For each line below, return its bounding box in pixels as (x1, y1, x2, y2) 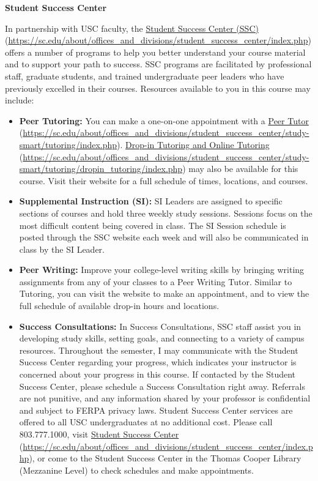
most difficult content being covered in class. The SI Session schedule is (19, 218, 286, 231)
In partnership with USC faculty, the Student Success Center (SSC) (5, 21, 259, 34)
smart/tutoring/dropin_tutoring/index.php (19, 162, 183, 175)
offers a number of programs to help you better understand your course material (5, 45, 306, 58)
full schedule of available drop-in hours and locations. (19, 299, 220, 312)
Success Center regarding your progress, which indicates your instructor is (19, 356, 297, 368)
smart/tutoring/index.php (19, 138, 117, 151)
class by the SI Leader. (19, 242, 105, 255)
